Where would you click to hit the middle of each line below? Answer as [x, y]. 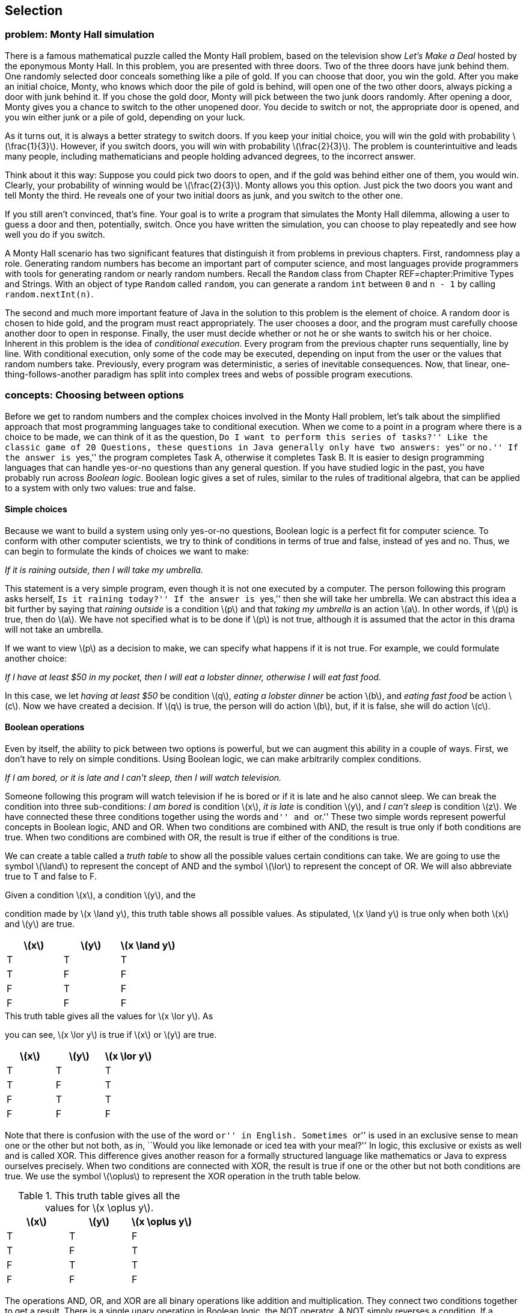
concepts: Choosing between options [94, 395]
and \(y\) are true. [40, 923]
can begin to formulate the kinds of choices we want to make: [127, 551]
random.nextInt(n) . [49, 294]
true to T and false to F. [51, 876]
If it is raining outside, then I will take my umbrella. [104, 570]
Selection [34, 11]
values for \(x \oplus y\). [99, 1207]
